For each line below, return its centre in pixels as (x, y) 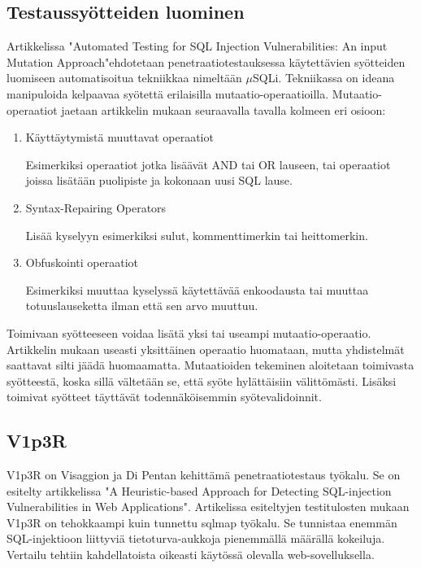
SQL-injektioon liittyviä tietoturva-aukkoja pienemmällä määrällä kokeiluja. (196, 538)
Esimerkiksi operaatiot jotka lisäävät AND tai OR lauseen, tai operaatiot (208, 164)
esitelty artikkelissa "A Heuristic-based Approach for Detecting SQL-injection (199, 490)
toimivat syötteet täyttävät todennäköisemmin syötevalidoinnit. (164, 397)
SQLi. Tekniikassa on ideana (324, 78)
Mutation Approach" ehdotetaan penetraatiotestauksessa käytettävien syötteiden (206, 61)
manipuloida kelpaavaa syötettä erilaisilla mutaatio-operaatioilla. (168, 93)
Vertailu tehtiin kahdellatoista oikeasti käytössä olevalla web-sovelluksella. (191, 555)
